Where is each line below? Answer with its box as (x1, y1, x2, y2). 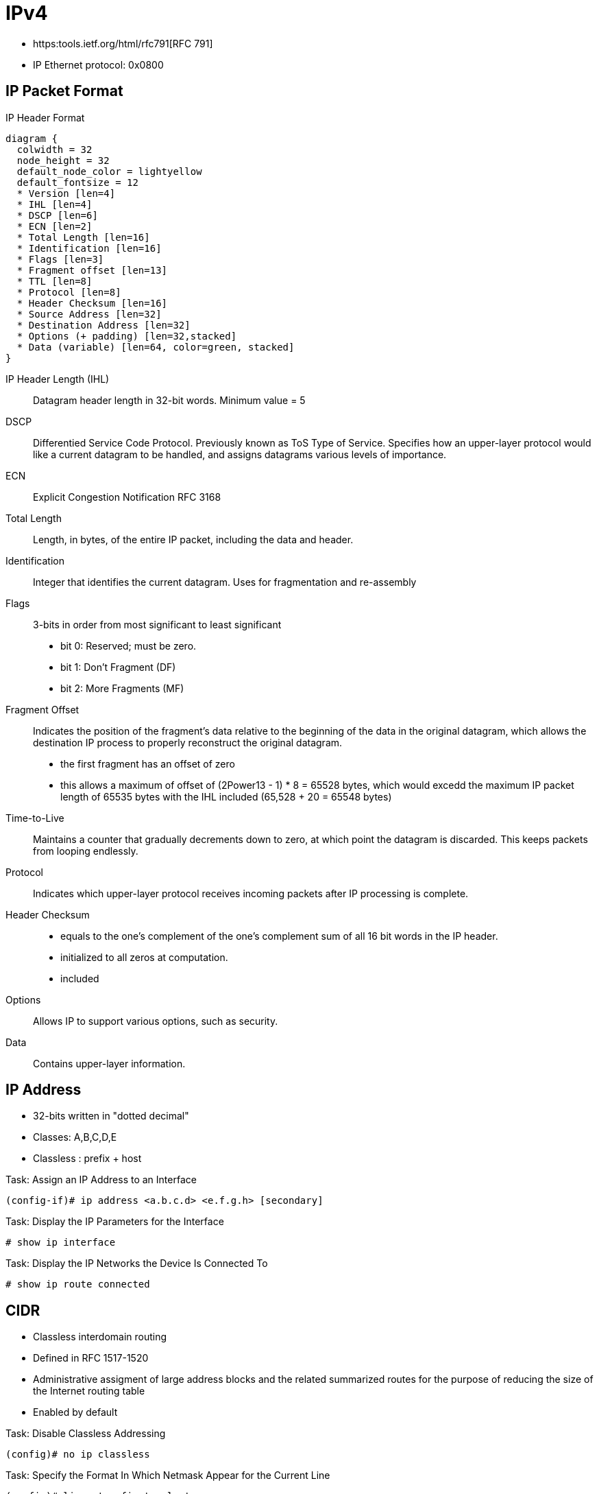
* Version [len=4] (16, 187, 116, 199)
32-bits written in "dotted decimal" (33, 1110, 189, 1122)
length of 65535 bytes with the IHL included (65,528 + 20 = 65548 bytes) (60, 790, 392, 803)
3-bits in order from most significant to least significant (33, 618, 282, 630)
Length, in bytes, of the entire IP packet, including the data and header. (33, 533, 354, 545)
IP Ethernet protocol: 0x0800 (33, 58, 164, 71)
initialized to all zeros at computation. (60, 951, 228, 963)
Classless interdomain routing (33, 1331, 167, 1343)
